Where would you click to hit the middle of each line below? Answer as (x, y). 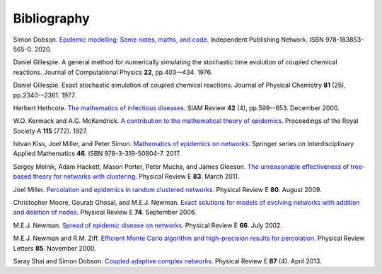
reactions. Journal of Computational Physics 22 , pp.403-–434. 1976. (113, 72)
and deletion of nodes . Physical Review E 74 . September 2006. (105, 213)
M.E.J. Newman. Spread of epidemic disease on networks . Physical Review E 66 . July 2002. (148, 225)
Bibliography (51, 18)
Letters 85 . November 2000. (55, 248)
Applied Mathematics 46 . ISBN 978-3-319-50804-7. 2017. (97, 154)
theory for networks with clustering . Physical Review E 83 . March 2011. (136, 177)
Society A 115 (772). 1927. (50, 131)
